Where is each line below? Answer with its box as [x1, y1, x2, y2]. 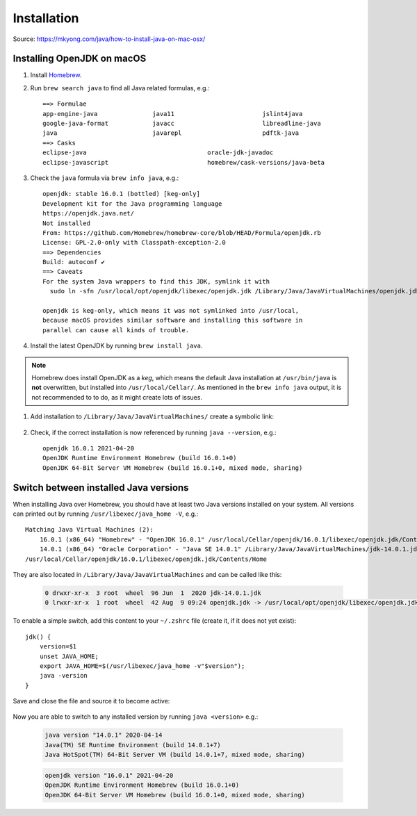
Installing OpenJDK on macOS [13, 53, 147, 65]
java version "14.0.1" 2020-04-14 [44, 731, 163, 740]
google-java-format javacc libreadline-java [42, 120, 321, 128]
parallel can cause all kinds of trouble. [42, 326, 190, 334]
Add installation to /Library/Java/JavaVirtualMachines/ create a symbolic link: [30, 412, 275, 421]
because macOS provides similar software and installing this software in [42, 316, 303, 325]
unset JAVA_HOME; [39, 652, 99, 660]
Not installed [42, 219, 90, 227]
